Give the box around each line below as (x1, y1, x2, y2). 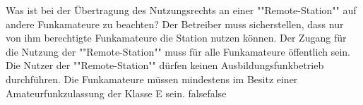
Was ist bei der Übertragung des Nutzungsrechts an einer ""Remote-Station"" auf (6, 3, 357, 17)
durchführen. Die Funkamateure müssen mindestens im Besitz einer (6, 71, 298, 86)
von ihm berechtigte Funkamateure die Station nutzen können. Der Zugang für (6, 30, 347, 45)
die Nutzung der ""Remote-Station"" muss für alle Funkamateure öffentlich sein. (6, 44, 350, 58)
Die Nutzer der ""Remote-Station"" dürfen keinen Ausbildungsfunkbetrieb (6, 58, 324, 73)
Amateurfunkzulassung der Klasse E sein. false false (6, 85, 227, 100)
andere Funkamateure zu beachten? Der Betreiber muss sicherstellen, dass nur (6, 16, 344, 31)
